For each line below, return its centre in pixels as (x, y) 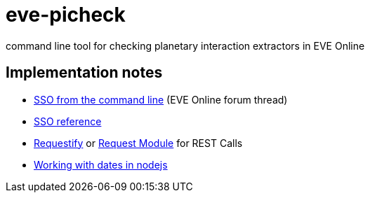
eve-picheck (66, 15)
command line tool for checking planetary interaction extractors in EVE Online (185, 45)
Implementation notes (84, 73)
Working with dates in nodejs (101, 164)
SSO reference (68, 121)
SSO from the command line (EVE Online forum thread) (161, 99)
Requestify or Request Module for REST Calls (138, 143)
